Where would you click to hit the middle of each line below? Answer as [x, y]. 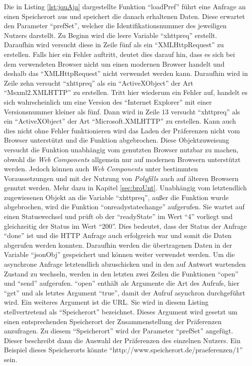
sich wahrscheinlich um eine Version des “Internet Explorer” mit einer [108, 101]
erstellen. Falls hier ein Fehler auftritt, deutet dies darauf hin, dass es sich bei [119, 54]
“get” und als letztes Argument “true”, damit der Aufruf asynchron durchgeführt [125, 292]
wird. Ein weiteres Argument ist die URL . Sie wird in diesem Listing [106, 302]
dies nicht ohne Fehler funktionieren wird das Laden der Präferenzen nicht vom [122, 130]
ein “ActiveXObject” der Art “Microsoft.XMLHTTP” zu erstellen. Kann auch [120, 121]
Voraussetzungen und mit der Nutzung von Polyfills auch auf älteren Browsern [121, 178]
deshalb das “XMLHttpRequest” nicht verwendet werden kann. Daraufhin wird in [126, 73]
